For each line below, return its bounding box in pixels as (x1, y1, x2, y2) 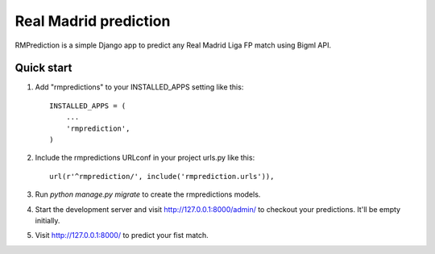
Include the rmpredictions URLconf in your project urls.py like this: (35, 153, 255, 163)
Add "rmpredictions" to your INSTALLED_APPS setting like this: (35, 82, 244, 92)
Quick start (14, 61, 72, 75)
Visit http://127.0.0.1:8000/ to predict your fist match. (35, 231, 209, 240)
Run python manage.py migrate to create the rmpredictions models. (35, 189, 261, 199)
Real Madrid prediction (14, 12, 171, 30)
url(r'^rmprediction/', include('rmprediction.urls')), (49, 172, 275, 181)
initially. (35, 215, 60, 225)
